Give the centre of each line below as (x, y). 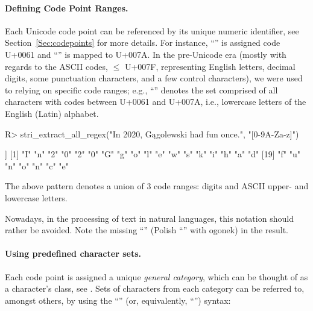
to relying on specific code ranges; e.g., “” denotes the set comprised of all (141, 90)
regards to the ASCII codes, (56, 66)
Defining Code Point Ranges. (67, 8)
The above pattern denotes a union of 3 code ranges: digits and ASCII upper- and (157, 186)
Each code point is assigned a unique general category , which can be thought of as (156, 276)
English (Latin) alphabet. (52, 113)
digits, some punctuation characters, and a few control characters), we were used (154, 78)
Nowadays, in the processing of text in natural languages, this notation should (149, 218)
